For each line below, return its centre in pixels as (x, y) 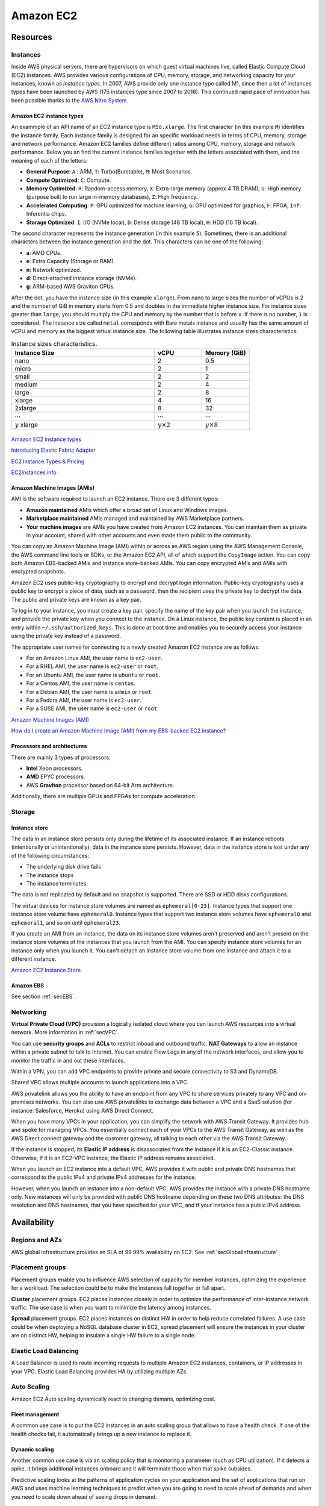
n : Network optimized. (54, 270)
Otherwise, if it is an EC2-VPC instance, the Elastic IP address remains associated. (113, 1158)
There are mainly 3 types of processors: (61, 757)
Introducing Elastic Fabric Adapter (53, 450)
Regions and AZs (37, 1240)
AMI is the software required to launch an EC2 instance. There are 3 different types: (115, 499)
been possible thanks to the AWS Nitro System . (70, 100)
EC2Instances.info (34, 472)
